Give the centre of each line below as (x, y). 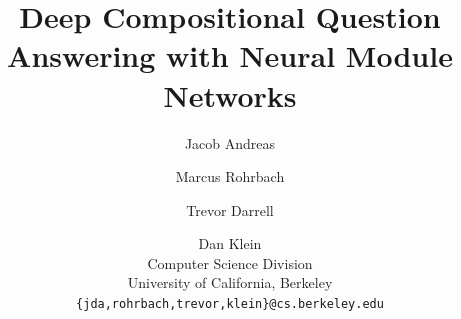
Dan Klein (230, 243)
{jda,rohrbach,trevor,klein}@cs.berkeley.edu (230, 304)
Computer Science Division (230, 262)
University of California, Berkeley (230, 282)
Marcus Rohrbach (230, 176)
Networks (230, 94)
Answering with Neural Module (230, 55)
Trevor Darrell (230, 209)
